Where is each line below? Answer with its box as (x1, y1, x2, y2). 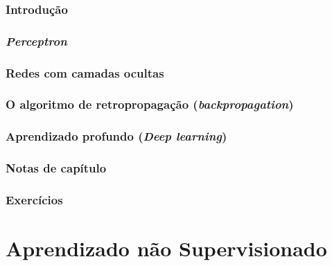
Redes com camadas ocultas (6, 64, 164, 81)
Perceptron (6, 32, 67, 49)
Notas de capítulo (6, 159, 107, 177)
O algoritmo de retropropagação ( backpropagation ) (6, 96, 294, 113)
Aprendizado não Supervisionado (6, 234, 327, 263)
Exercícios (6, 190, 63, 208)
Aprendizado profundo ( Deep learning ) (6, 127, 227, 145)
